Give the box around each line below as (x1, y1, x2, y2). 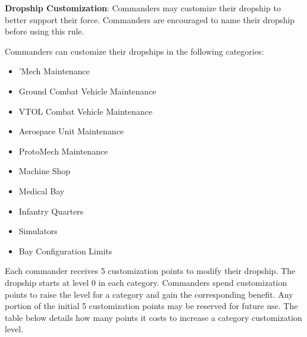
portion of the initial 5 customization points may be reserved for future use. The (5, 300, 298, 312)
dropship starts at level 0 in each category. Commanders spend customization (5, 276, 287, 288)
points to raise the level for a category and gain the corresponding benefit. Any (5, 288, 293, 300)
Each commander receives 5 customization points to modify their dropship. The (5, 264, 296, 277)
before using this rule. (5, 25, 84, 37)
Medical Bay (18, 184, 65, 197)
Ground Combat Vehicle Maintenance (18, 84, 156, 97)
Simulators (18, 225, 58, 237)
